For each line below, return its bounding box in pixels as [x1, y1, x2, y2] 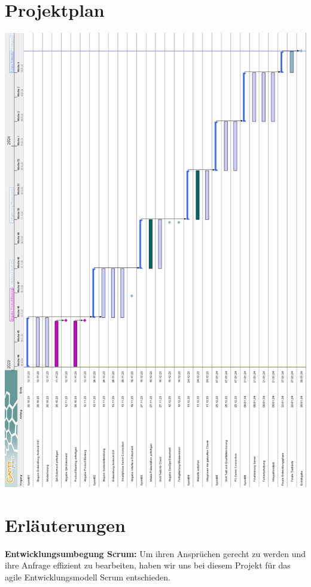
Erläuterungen [5, 512, 126, 537]
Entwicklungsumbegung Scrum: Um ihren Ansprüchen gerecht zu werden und [5, 547, 306, 559]
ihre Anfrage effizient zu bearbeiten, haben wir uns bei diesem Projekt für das [5, 559, 291, 571]
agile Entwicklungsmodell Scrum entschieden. [5, 570, 170, 583]
